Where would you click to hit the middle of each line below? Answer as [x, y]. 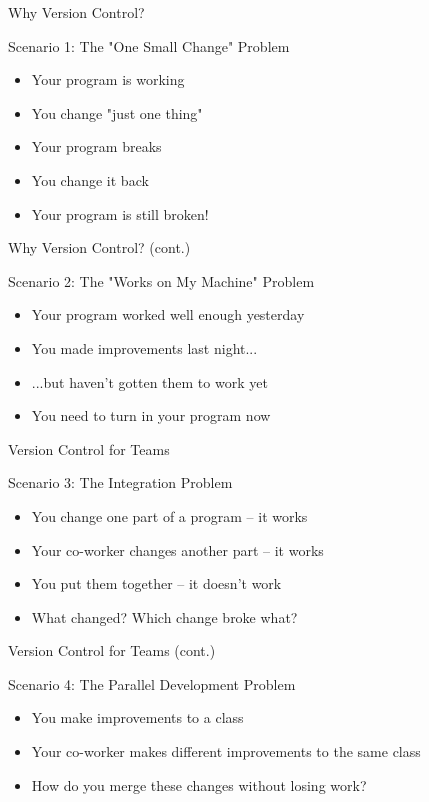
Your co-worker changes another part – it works [177, 549]
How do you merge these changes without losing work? [199, 784]
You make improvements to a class [137, 717]
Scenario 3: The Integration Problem [120, 482]
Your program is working [108, 79]
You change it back [90, 179]
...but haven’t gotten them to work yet [149, 381]
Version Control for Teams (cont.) [112, 650]
